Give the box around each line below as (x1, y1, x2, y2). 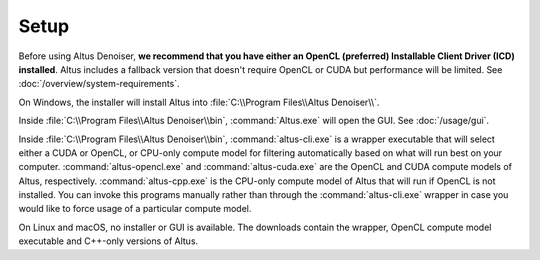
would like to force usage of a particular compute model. (18, 203, 252, 215)
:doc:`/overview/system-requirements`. (18, 78, 180, 90)
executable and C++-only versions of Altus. (18, 235, 199, 247)
